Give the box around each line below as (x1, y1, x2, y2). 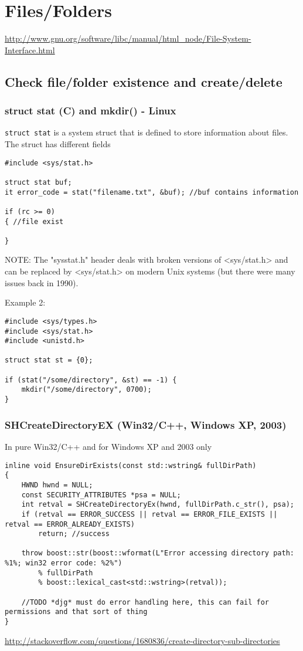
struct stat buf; (5, 178, 72, 187)
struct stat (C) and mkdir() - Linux (5, 103, 176, 118)
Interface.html (5, 43, 55, 56)
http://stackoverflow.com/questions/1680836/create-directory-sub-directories (5, 634, 280, 646)
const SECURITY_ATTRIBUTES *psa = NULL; (21, 490, 181, 499)
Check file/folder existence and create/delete (5, 72, 282, 90)
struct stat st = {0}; (5, 356, 93, 365)
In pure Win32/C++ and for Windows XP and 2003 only (5, 440, 212, 452)
